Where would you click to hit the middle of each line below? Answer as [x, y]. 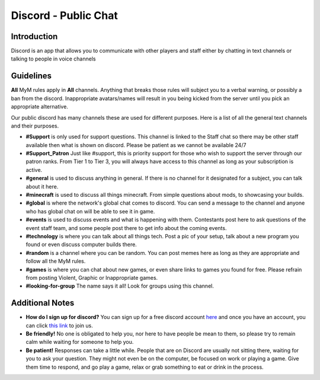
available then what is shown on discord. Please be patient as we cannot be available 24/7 [136, 145]
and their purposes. [35, 126]
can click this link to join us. [59, 325]
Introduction [34, 36]
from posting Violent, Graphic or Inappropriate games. [92, 277]
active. [34, 170]
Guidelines [31, 76]
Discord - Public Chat [65, 15]
